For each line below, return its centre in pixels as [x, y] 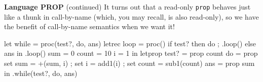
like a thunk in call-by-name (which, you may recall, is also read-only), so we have [131, 16]
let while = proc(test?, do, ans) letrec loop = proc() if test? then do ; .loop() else [130, 43]
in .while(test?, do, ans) [41, 73]
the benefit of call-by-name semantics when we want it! [89, 26]
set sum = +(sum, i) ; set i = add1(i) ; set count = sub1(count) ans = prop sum [129, 63]
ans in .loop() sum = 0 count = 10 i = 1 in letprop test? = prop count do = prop [131, 53]
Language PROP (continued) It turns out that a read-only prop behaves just [127, 7]
